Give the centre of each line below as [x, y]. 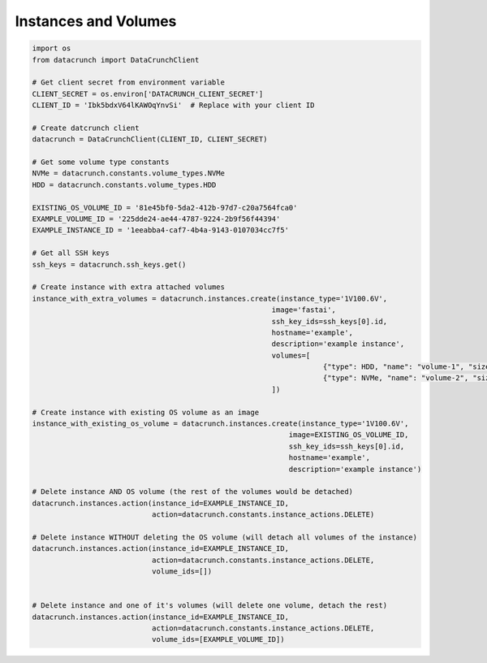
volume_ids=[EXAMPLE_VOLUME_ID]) [218, 639]
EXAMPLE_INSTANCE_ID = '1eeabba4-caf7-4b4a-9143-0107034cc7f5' [161, 230]
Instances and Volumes [96, 21]
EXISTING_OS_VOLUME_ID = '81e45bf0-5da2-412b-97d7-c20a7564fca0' [165, 208]
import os [52, 48]
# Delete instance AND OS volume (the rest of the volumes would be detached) [192, 492]
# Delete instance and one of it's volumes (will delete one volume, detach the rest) [210, 606]
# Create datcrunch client [86, 128]
